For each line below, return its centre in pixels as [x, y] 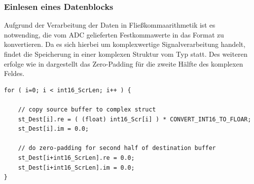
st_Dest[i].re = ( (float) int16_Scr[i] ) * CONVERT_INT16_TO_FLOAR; [135, 119]
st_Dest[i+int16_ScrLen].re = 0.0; [76, 158]
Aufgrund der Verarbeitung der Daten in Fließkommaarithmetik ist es [110, 25]
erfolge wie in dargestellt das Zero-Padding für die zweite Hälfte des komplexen [124, 63]
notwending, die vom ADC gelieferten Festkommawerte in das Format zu [114, 34]
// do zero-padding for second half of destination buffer [117, 148]
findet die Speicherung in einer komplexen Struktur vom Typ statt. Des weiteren [126, 54]
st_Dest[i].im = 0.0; [53, 129]
